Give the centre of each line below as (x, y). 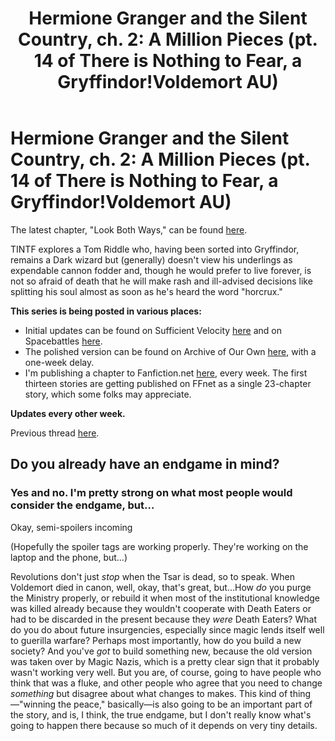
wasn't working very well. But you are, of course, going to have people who (166, 672)
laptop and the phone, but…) (69, 557)
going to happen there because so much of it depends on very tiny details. (164, 725)
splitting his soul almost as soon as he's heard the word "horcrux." (146, 291)
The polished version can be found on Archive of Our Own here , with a (170, 351)
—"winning (33, 704)
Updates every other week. (68, 413)
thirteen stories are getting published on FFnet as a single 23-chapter (168, 383)
